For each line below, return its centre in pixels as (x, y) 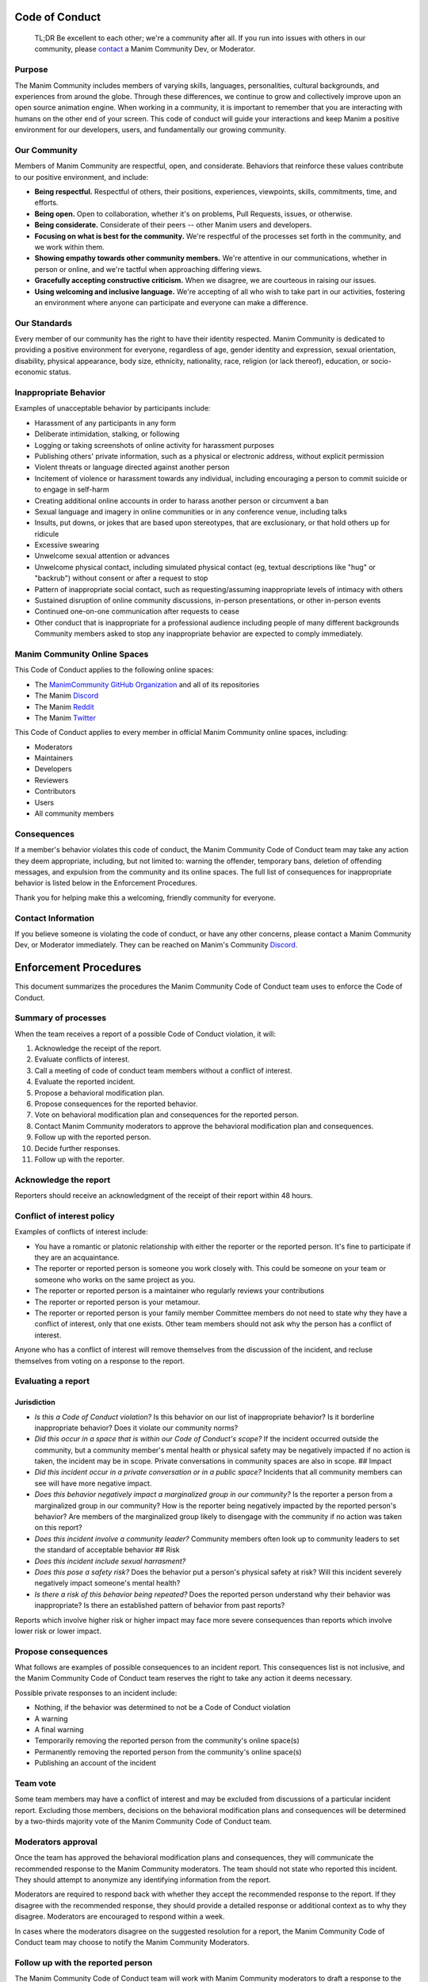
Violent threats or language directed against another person (132, 467)
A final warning (59, 1730)
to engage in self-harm (72, 490)
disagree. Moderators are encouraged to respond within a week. (120, 1917)
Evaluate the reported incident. (85, 1081)
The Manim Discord (67, 696)
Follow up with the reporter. (79, 1159)
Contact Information (55, 918)
